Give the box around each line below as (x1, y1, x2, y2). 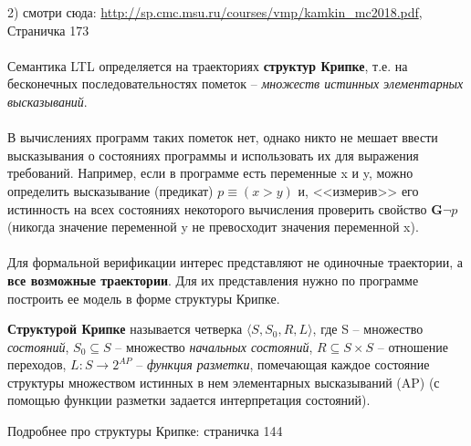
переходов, (7, 355, 67, 374)
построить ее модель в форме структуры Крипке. (7, 288, 280, 307)
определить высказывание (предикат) (7, 181, 214, 200)
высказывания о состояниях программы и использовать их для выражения (7, 145, 419, 164)
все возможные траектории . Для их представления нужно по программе (7, 270, 419, 289)
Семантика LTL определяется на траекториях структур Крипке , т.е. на (7, 56, 408, 75)
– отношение (377, 337, 449, 356)
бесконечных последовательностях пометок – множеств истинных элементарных (7, 74, 464, 93)
